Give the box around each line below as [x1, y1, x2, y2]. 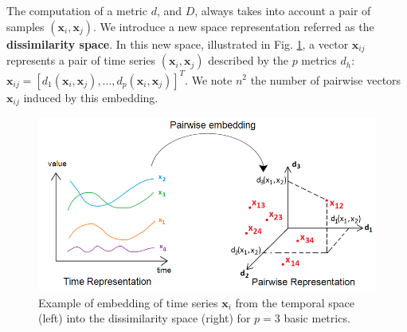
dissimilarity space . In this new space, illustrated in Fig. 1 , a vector [6, 35, 349, 52]
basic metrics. [284, 310, 350, 326]
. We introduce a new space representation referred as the [92, 18, 374, 34]
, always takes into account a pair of [194, 2, 371, 18]
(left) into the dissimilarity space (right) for [38, 310, 251, 326]
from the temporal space [235, 294, 355, 310]
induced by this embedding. [23, 89, 158, 105]
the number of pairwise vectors [250, 71, 401, 88]
